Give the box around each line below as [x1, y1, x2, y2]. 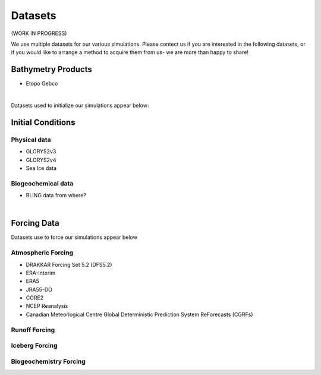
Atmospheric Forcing [11, 248, 74, 257]
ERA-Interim [26, 269, 56, 276]
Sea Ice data [26, 164, 56, 172]
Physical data [11, 135, 51, 144]
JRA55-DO [26, 286, 53, 293]
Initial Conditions [11, 117, 75, 127]
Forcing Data [11, 218, 59, 228]
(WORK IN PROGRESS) [11, 30, 67, 37]
